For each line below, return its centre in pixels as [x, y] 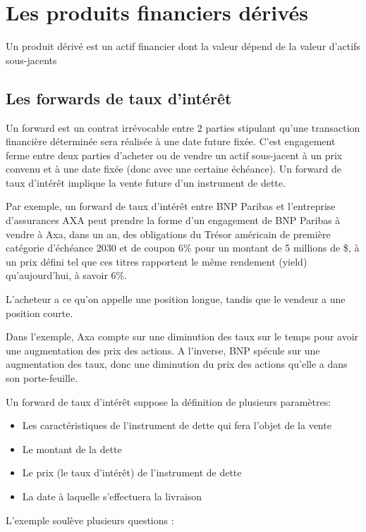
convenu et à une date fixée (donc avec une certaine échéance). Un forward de [174, 169]
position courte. [39, 313]
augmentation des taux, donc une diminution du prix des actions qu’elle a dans [177, 364]
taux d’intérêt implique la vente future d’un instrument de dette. [146, 182]
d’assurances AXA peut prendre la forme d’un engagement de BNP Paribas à [173, 220]
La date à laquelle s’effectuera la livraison [112, 496]
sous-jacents [31, 60]
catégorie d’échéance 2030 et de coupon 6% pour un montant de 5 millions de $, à [183, 248]
